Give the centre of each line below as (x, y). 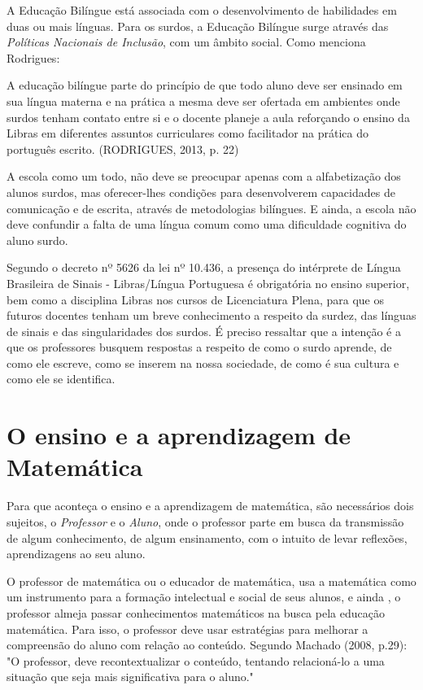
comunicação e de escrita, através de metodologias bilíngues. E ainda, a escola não (211, 208)
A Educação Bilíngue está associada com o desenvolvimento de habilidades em (202, 10)
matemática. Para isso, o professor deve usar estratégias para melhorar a (188, 629)
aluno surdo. (37, 240)
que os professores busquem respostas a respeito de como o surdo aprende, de (199, 347)
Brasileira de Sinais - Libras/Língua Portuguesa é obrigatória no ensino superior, (208, 283)
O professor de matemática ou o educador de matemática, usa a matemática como (211, 581)
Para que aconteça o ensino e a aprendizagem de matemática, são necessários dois (210, 506)
